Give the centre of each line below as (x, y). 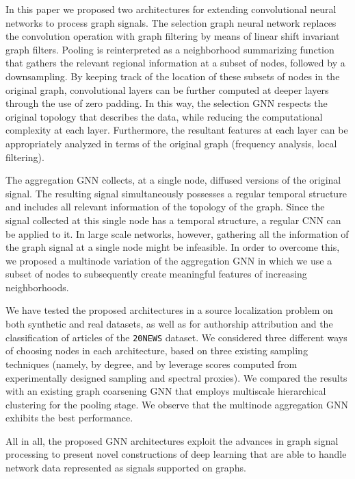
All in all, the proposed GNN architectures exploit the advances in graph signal (172, 440)
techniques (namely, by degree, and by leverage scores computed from (152, 364)
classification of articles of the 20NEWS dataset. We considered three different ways (176, 337)
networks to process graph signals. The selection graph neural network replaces (171, 22)
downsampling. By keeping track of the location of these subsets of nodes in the (173, 76)
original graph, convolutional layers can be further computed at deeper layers (167, 89)
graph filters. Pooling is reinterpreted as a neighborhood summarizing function (170, 49)
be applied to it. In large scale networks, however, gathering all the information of (177, 233)
